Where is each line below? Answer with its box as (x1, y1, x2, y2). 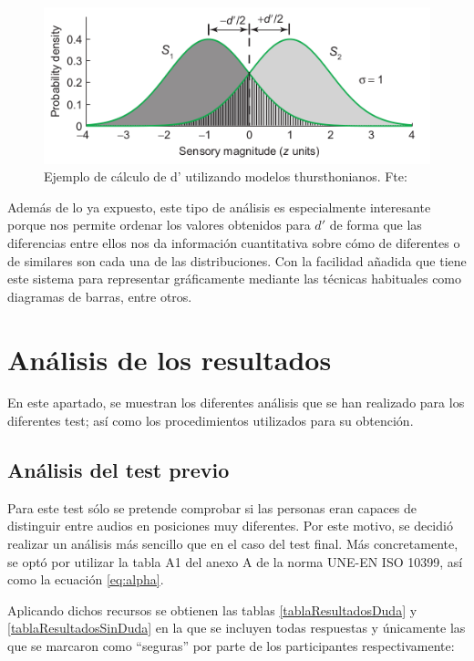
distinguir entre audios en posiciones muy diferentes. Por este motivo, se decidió (7, 516, 453, 535)
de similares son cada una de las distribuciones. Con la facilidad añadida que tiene (7, 251, 467, 270)
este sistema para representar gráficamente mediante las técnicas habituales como (7, 269, 462, 288)
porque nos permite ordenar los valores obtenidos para (7, 215, 311, 234)
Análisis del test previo (7, 456, 230, 484)
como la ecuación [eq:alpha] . (7, 570, 164, 589)
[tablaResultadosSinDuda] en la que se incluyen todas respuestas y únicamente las (7, 618, 466, 637)
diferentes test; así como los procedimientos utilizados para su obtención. (7, 411, 414, 430)
